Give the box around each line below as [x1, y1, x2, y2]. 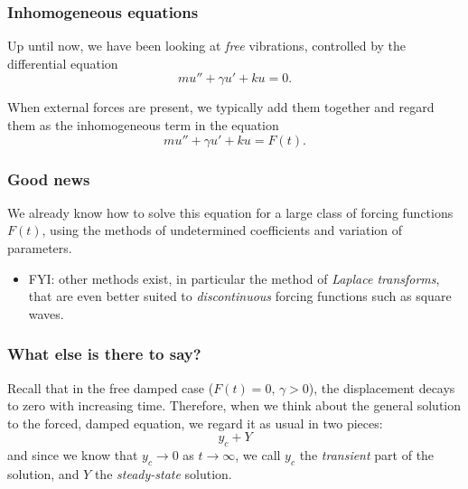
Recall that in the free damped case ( [7, 378, 214, 397]
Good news [7, 167, 90, 190]
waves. [28, 304, 64, 323]
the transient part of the [299, 446, 435, 465]
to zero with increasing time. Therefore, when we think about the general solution [7, 396, 462, 415]
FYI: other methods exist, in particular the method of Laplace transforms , [28, 268, 440, 287]
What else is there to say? [7, 343, 201, 365]
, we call [235, 446, 281, 465]
